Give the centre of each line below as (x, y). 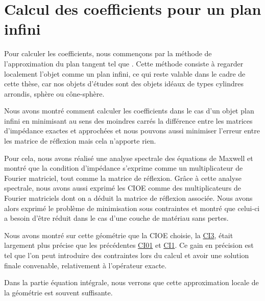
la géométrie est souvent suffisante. (58, 292)
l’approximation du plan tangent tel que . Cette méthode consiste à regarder (124, 63)
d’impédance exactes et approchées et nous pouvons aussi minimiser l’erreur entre (132, 131)
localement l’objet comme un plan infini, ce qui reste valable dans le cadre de (125, 73)
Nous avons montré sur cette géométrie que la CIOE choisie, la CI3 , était (119, 235)
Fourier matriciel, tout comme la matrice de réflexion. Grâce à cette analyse (123, 178)
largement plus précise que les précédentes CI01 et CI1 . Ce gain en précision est (129, 245)
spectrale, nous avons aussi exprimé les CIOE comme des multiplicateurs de (123, 188)
